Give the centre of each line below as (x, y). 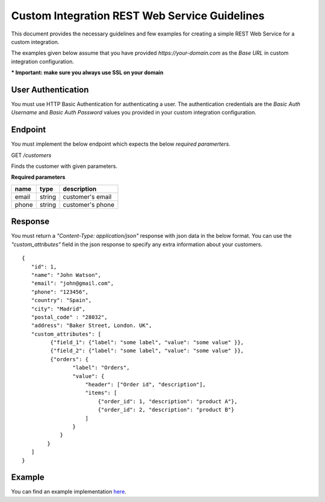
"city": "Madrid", (58, 309)
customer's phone (88, 205)
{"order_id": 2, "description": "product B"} (166, 410)
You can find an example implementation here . (69, 492)
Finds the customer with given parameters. (64, 166)
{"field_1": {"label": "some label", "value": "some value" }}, (147, 342)
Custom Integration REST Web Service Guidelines (138, 16)
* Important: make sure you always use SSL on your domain (87, 73)
